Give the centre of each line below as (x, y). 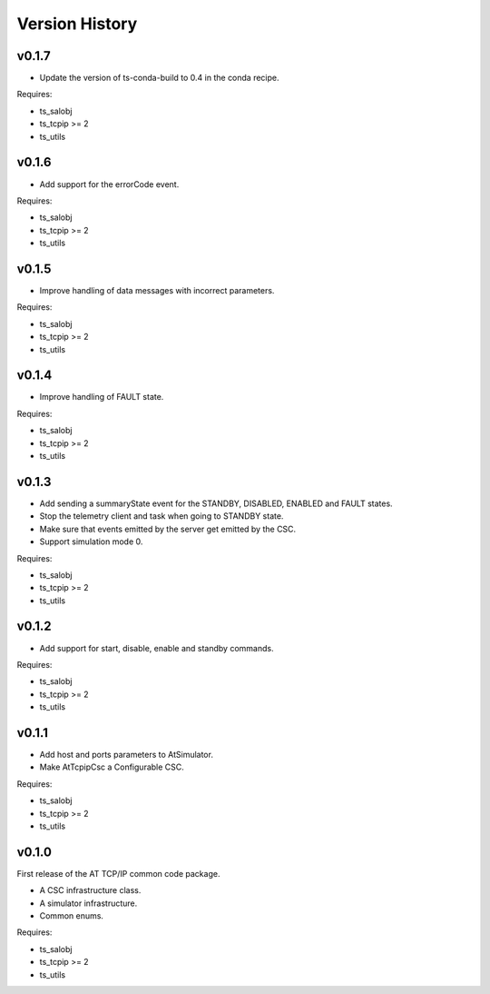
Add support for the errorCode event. (109, 184)
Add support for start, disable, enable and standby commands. (157, 648)
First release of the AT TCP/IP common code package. (118, 873)
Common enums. (72, 916)
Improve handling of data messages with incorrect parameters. (157, 290)
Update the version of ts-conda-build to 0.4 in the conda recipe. (160, 78)
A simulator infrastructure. (88, 903)
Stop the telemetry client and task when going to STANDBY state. (162, 516)
